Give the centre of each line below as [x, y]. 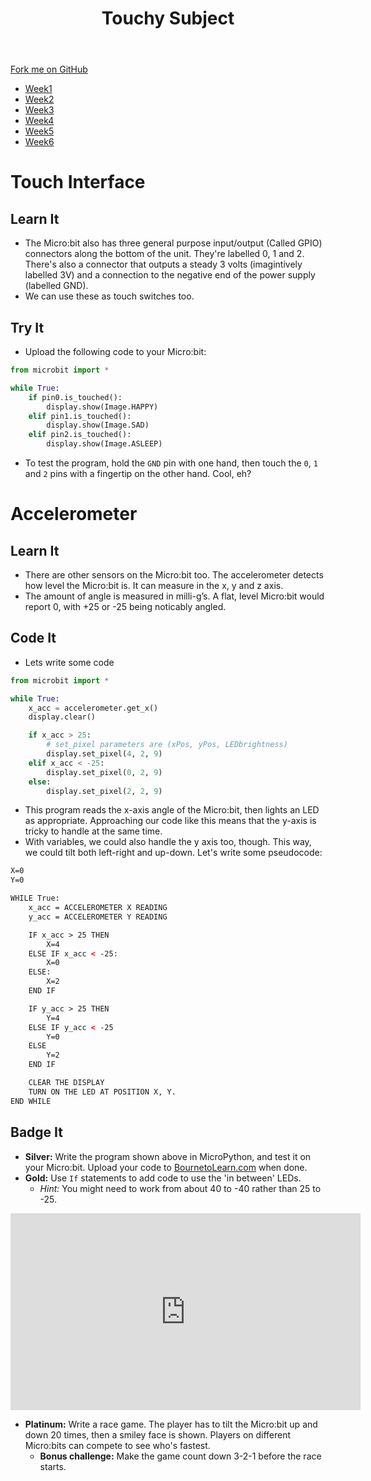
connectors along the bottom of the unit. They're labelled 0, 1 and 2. [164, 254]
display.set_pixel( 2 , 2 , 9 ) [104, 791]
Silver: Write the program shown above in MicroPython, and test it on [168, 1156]
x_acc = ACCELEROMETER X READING [98, 908]
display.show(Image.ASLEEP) [104, 444]
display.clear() [62, 717]
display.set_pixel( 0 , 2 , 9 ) [104, 772]
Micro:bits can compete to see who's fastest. [117, 1445]
